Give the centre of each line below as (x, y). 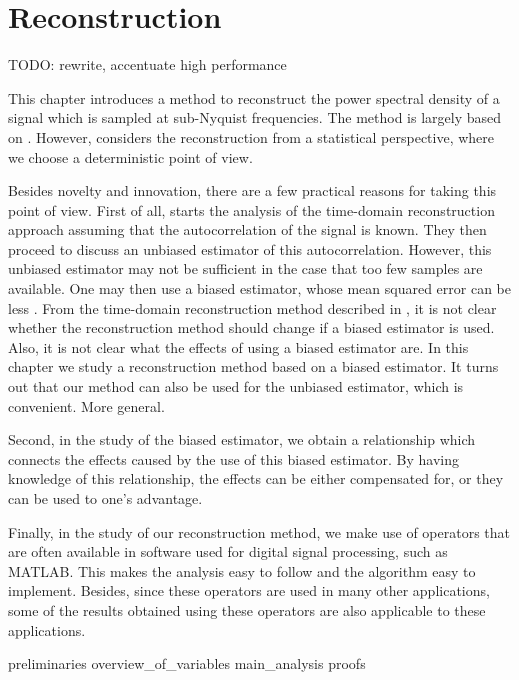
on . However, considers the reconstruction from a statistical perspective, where (251, 136)
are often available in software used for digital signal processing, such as (228, 551)
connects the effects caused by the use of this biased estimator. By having (234, 458)
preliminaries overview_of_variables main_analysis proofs (187, 663)
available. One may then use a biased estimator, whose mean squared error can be (259, 288)
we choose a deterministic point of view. (130, 156)
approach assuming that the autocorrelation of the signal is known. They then (247, 229)
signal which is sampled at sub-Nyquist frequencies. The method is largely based (255, 117)
